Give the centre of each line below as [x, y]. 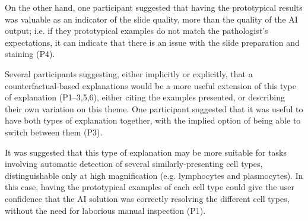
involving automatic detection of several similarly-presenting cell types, [134, 164]
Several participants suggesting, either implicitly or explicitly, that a [129, 73]
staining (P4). [30, 54]
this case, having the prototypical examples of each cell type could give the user [150, 187]
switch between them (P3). [54, 132]
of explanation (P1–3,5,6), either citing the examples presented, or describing [145, 97]
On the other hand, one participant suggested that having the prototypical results [154, 7]
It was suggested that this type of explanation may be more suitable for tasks [146, 152]
